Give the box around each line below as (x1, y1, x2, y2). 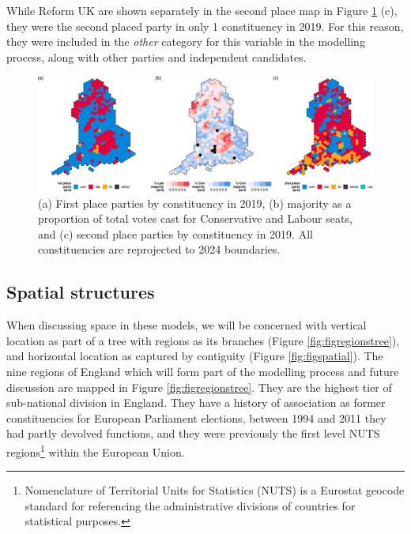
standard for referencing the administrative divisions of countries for (25, 497, 356, 513)
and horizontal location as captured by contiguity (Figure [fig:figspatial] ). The (6, 348, 383, 364)
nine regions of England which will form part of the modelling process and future (6, 363, 399, 379)
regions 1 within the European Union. (6, 441, 185, 460)
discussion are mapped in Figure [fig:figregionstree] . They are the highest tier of (6, 378, 392, 395)
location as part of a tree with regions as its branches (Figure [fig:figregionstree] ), (6, 332, 400, 348)
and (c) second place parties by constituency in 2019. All (38, 225, 313, 242)
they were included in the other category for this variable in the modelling (6, 33, 365, 50)
